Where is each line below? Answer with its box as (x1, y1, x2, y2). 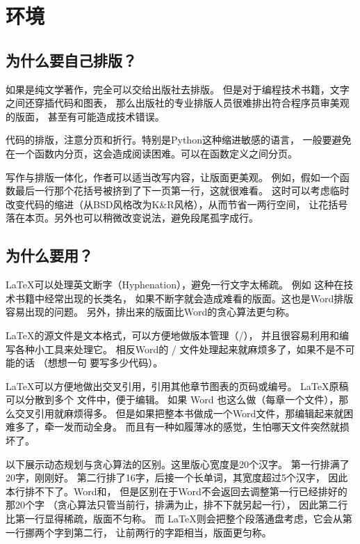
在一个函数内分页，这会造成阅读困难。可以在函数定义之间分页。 (6, 146, 297, 160)
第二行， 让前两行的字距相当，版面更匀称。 (73, 524, 272, 539)
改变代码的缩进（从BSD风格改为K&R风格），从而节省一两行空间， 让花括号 (6, 196, 348, 211)
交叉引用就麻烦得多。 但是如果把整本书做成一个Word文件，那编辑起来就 (15, 405, 344, 420)
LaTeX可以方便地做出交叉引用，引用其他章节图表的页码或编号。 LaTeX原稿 (6, 378, 349, 393)
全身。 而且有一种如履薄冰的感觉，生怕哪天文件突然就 (92, 419, 340, 434)
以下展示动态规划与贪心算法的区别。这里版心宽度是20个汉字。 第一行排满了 (6, 456, 350, 471)
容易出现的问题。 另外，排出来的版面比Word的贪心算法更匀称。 (6, 304, 295, 319)
